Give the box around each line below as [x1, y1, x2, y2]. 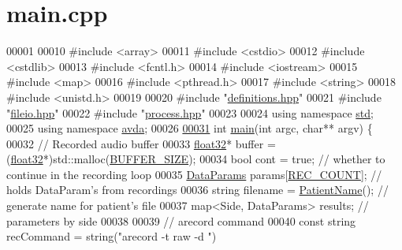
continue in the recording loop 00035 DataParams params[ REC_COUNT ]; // [6, 166, 382, 182]
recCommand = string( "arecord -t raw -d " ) [6, 228, 217, 244]
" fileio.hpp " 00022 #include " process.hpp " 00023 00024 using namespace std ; [6, 104, 374, 121]
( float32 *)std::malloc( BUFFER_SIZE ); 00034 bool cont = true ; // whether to [6, 151, 385, 167]
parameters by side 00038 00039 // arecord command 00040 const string [6, 212, 356, 229]
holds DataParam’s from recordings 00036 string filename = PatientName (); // [6, 181, 389, 198]
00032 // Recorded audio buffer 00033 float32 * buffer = [6, 135, 276, 151]
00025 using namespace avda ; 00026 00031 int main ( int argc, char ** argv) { [6, 120, 373, 136]
